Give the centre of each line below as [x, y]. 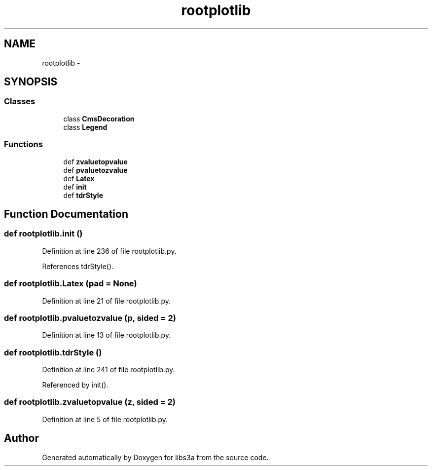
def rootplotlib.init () [43, 234]
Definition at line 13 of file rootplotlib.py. [107, 335]
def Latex [79, 178]
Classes [20, 101]
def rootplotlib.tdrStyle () [53, 352]
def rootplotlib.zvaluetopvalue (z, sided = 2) [90, 402]
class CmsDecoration [99, 118]
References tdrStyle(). [78, 266]
